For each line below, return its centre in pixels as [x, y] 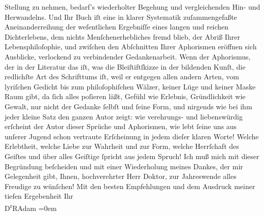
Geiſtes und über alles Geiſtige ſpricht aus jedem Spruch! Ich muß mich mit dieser [132, 156]
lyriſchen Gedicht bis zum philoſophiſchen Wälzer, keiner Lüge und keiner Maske [130, 86]
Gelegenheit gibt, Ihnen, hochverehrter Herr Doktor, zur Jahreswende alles [121, 176]
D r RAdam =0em [31, 207]
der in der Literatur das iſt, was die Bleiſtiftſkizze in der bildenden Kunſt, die [125, 66]
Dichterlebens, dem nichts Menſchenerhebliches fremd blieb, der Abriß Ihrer [122, 36]
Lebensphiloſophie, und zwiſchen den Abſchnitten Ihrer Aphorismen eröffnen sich [131, 47]
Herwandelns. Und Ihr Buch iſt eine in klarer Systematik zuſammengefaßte [121, 17]
